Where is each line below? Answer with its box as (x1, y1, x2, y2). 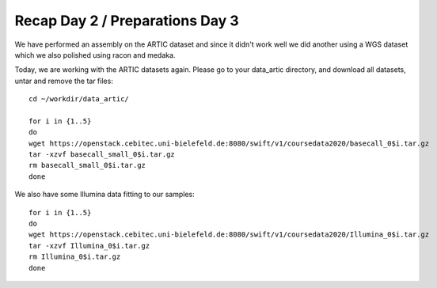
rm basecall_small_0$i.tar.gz (28, 161, 146, 170)
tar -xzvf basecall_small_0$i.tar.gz (28, 150, 176, 159)
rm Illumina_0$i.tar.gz (28, 252, 121, 261)
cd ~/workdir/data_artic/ (28, 95, 130, 104)
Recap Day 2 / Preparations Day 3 (14, 12, 239, 29)
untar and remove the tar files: (14, 76, 114, 85)
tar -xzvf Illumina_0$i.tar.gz (28, 241, 150, 250)
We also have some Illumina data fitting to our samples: (14, 190, 195, 199)
